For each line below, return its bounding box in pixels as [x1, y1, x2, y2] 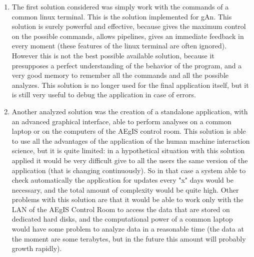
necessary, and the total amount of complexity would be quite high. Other [11, 184, 239, 195]
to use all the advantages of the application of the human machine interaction [11, 135, 250, 146]
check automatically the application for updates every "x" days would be [11, 175, 233, 185]
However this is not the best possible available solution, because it [11, 50, 214, 60]
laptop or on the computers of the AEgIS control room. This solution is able [11, 126, 246, 136]
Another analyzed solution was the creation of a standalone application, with [11, 106, 248, 116]
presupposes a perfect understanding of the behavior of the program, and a [11, 60, 242, 70]
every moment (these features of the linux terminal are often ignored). [11, 40, 227, 51]
